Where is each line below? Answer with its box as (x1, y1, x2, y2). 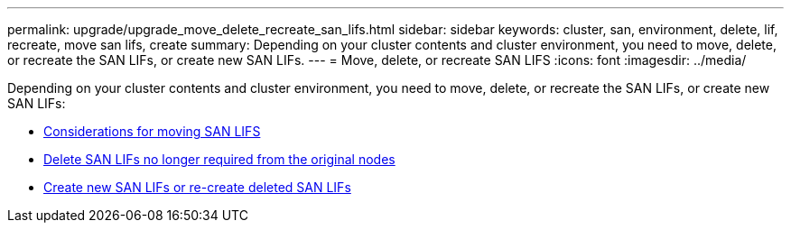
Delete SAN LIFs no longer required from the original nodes (43, 152, 395, 167)
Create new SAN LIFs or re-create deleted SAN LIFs (43, 179, 351, 195)
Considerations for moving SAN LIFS (43, 124, 261, 139)
